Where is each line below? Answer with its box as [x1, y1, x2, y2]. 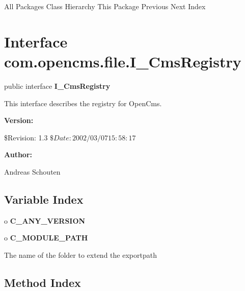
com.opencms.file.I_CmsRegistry [4, 51, 241, 71]
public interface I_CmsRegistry [4, 80, 111, 91]
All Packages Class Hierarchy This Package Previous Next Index [4, 1, 206, 11]
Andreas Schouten [4, 166, 61, 177]
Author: [4, 149, 33, 160]
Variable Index [4, 191, 84, 207]
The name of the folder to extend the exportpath [4, 249, 157, 260]
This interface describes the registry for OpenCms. [4, 98, 162, 108]
